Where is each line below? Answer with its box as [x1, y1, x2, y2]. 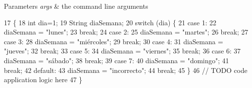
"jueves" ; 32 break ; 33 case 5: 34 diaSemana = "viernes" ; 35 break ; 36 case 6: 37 [4, 46, 241, 56]
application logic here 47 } [4, 74, 83, 85]
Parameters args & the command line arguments [4, 1, 148, 11]
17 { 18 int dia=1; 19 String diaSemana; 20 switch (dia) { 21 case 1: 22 [4, 17, 216, 27]
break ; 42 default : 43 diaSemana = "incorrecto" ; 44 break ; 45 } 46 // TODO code [4, 65, 248, 75]
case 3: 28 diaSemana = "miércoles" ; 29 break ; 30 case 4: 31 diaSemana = [4, 36, 223, 46]
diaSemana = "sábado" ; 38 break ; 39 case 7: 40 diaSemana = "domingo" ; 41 [4, 55, 229, 65]
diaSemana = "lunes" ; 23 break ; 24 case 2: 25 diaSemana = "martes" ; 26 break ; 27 [4, 27, 248, 37]
